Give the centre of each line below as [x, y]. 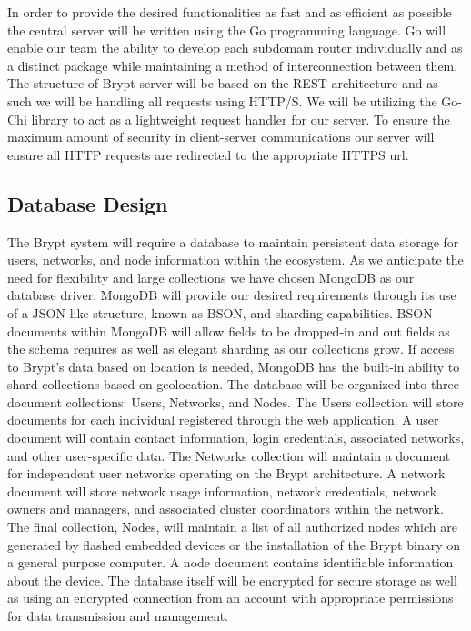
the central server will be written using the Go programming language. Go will [227, 30]
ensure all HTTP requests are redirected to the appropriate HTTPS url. [208, 154]
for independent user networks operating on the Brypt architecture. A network [226, 473]
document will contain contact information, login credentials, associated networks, [236, 438]
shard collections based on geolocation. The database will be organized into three [234, 384]
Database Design [88, 203]
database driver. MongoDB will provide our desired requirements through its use [232, 295]
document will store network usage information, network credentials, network [222, 491]
